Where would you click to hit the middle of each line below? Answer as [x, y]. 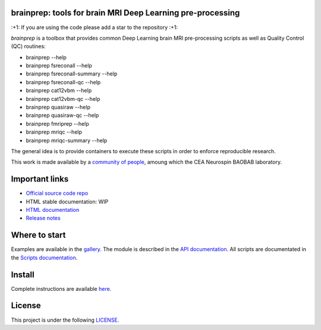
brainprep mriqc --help [54, 132]
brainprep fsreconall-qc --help [63, 82]
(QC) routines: [28, 46]
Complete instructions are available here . [61, 288]
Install [23, 275]
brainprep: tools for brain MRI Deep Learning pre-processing [125, 13]
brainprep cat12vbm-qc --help [63, 99]
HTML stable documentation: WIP [67, 201]
